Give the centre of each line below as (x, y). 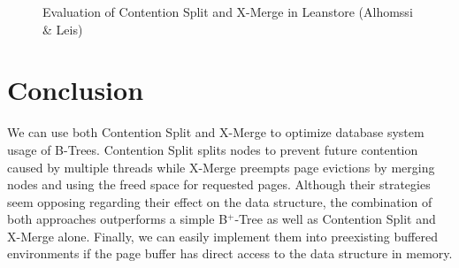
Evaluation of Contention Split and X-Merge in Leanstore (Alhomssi (228, 11)
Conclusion (76, 90)
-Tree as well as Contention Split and (335, 219)
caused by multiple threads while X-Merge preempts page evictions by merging (221, 167)
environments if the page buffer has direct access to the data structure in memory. (230, 253)
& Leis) (63, 29)
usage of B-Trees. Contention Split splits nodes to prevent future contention (213, 149)
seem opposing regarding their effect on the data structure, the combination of (220, 201)
